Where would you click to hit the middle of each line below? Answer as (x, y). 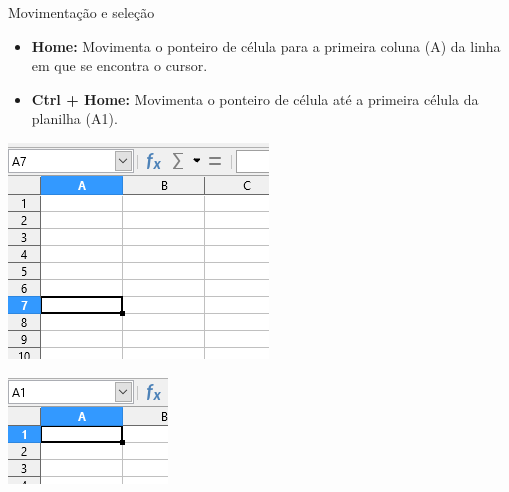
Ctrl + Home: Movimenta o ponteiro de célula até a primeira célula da (255, 98)
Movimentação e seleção (81, 12)
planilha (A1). (74, 118)
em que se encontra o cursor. (119, 65)
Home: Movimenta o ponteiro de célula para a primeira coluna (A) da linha (266, 45)
